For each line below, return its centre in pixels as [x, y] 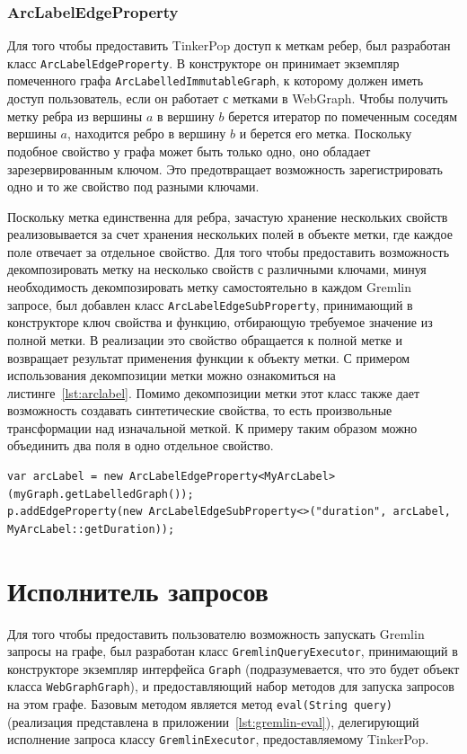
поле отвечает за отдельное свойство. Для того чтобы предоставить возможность [229, 251]
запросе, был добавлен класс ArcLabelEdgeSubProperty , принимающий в [210, 304]
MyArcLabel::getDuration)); [91, 529]
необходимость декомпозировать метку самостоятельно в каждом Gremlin [210, 287]
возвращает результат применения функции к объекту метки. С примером [209, 357]
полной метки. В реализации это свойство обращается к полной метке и [205, 339]
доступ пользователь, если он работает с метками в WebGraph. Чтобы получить [228, 98]
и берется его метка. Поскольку [326, 133]
